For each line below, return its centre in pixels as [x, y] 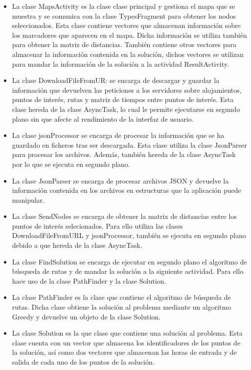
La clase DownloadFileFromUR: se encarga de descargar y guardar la [116, 80]
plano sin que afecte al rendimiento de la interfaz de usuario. [103, 119]
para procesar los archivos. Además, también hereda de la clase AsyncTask [124, 154]
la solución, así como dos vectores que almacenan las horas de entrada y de [124, 352]
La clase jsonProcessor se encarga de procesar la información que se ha [118, 135]
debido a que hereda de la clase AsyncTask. [77, 245]
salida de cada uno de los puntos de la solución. [83, 362]
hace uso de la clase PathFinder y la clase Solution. [89, 280]
